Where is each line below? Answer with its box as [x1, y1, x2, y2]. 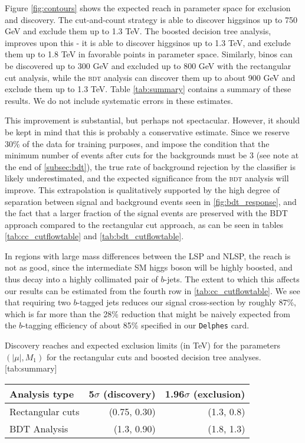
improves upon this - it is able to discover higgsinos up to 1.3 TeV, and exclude [5, 36, 291, 48]
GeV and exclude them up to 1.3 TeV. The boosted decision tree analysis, [5, 25, 271, 37]
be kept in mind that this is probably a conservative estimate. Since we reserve [5, 125, 290, 138]
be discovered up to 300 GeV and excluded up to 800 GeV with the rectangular [5, 59, 291, 71]
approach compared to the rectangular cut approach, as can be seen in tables [5, 218, 284, 230]
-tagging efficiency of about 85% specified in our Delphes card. [22, 319, 250, 331]
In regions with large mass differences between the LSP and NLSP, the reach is [5, 249, 291, 262]
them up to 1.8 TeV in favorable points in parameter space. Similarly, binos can [5, 48, 293, 60]
